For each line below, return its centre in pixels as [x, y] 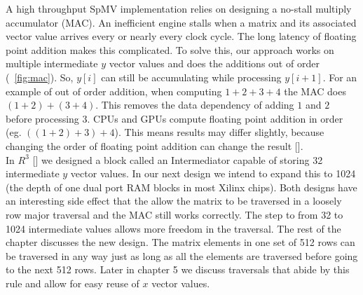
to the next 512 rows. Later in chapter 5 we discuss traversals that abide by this [178, 269]
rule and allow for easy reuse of [73, 283]
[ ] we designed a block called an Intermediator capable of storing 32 [178, 159]
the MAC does [315, 91]
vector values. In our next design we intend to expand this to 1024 [213, 173]
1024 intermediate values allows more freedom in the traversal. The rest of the [173, 228]
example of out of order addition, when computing [114, 91]
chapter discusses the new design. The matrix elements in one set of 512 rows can [180, 242]
